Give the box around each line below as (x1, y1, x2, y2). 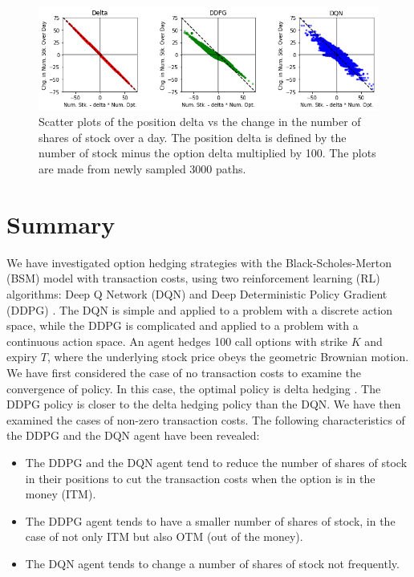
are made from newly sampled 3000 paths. (39, 161, 246, 177)
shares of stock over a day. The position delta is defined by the (39, 128, 347, 145)
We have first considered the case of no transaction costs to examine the (6, 364, 361, 380)
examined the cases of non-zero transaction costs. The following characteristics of (6, 411, 405, 428)
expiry (6, 348, 38, 365)
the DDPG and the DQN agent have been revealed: (6, 427, 260, 444)
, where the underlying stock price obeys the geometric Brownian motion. (47, 348, 409, 365)
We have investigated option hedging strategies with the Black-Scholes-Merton (6, 254, 392, 270)
